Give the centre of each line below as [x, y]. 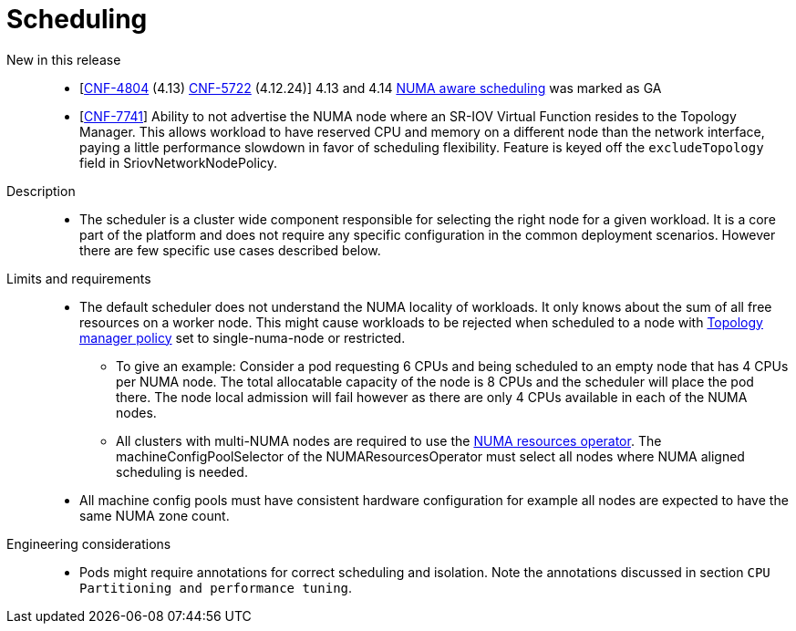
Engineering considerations [89, 543]
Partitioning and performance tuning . [216, 587]
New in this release [64, 59]
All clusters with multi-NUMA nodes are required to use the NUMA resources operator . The [389, 440]
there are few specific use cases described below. [230, 250]
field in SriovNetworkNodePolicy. [179, 162]
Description [41, 191]
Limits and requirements [79, 278]
